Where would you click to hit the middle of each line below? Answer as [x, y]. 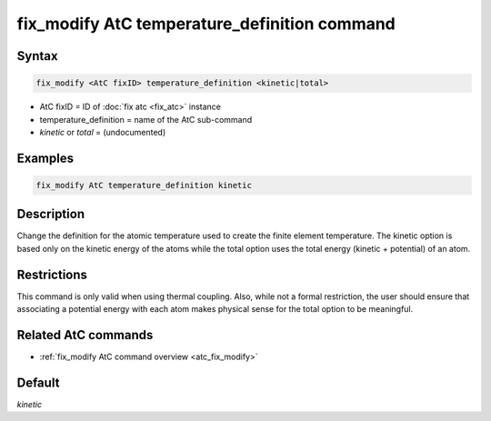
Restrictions [52, 274]
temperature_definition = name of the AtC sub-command [146, 119]
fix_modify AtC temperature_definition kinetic [144, 185]
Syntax [37, 56]
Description [51, 214]
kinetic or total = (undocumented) [103, 132]
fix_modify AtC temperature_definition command [206, 24]
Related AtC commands [85, 335]
